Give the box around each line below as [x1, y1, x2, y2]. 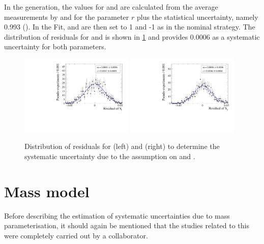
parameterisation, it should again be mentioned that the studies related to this [4, 220, 249, 231]
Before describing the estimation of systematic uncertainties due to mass [4, 210, 230, 221]
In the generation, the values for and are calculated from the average [4, 2, 218, 12]
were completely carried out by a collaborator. [4, 230, 148, 240]
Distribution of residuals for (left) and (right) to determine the [24, 141, 220, 151]
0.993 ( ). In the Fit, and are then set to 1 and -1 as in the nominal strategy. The [4, 21, 255, 32]
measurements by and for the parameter [4, 11, 129, 22]
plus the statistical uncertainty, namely [136, 11, 258, 22]
